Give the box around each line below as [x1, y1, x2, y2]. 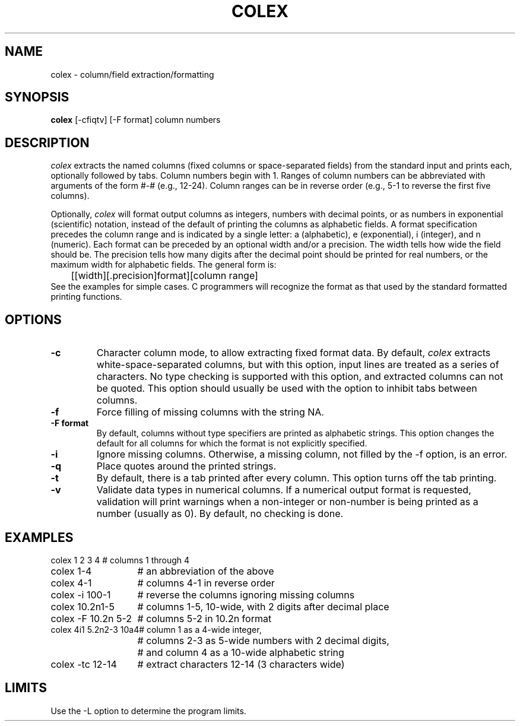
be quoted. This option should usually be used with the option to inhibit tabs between [96, 382, 477, 395]
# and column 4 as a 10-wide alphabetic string [137, 646, 344, 658]
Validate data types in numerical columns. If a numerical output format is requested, [96, 484, 471, 496]
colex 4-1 [50, 576, 92, 589]
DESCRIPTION [5, 135, 90, 150]
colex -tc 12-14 [50, 658, 117, 670]
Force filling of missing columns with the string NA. [96, 406, 324, 419]
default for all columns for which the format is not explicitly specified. [96, 438, 367, 449]
